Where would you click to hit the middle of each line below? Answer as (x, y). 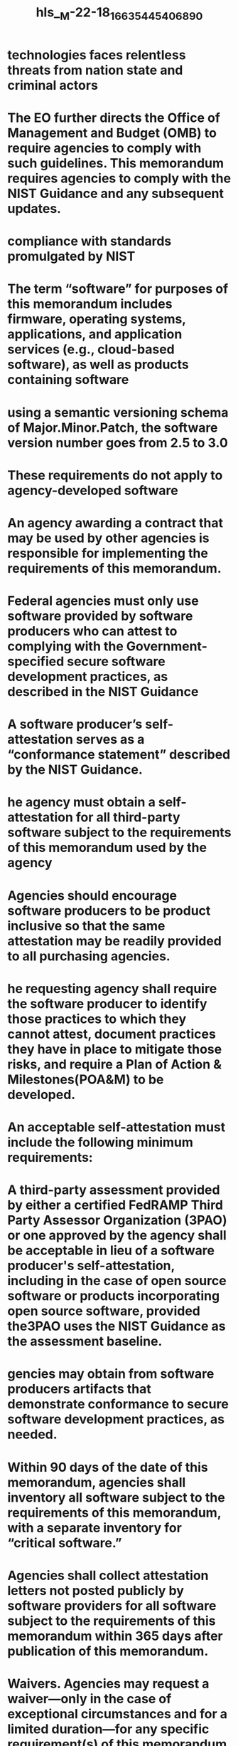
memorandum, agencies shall (97, 1482)
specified (36, 661)
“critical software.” (65, 1543)
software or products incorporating (114, 1296)
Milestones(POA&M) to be (86, 1079)
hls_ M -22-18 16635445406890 (119, 14)
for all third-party (128, 817)
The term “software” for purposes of (118, 289)
